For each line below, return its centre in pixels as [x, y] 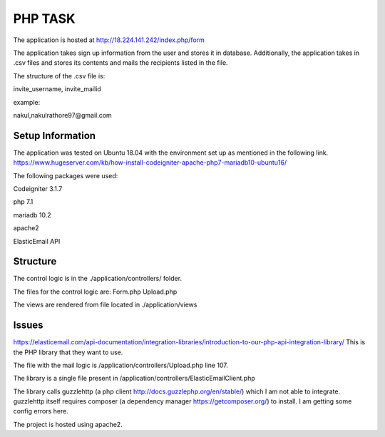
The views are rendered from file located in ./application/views [105, 305]
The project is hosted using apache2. [68, 424]
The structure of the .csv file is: [59, 76]
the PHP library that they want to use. [68, 352]
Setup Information [55, 135]
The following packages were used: [66, 175]
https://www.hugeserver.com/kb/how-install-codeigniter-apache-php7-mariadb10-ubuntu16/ [150, 163]
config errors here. [41, 411]
